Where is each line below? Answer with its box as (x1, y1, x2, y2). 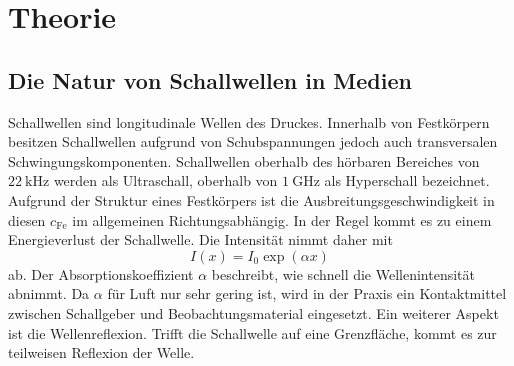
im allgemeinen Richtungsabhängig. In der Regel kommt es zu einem (72, 209, 492, 230)
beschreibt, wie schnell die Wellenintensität (211, 263, 476, 284)
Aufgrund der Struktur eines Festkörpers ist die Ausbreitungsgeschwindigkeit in (8, 189, 495, 210)
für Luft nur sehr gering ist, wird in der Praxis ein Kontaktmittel (107, 283, 507, 304)
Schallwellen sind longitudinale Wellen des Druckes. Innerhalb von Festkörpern (8, 111, 490, 132)
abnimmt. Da (8, 283, 90, 304)
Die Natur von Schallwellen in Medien (8, 64, 412, 95)
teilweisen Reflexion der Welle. (8, 342, 195, 363)
